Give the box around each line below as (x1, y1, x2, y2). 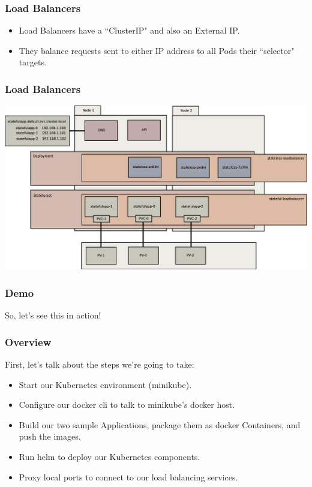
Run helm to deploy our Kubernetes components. (19, 450, 200, 462)
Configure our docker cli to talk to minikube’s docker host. (19, 398, 235, 411)
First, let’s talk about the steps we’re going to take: (5, 358, 194, 370)
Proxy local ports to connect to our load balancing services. (19, 470, 238, 483)
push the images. (19, 430, 81, 443)
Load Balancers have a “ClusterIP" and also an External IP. (19, 24, 240, 37)
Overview (5, 334, 52, 349)
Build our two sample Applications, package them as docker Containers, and (19, 418, 301, 431)
